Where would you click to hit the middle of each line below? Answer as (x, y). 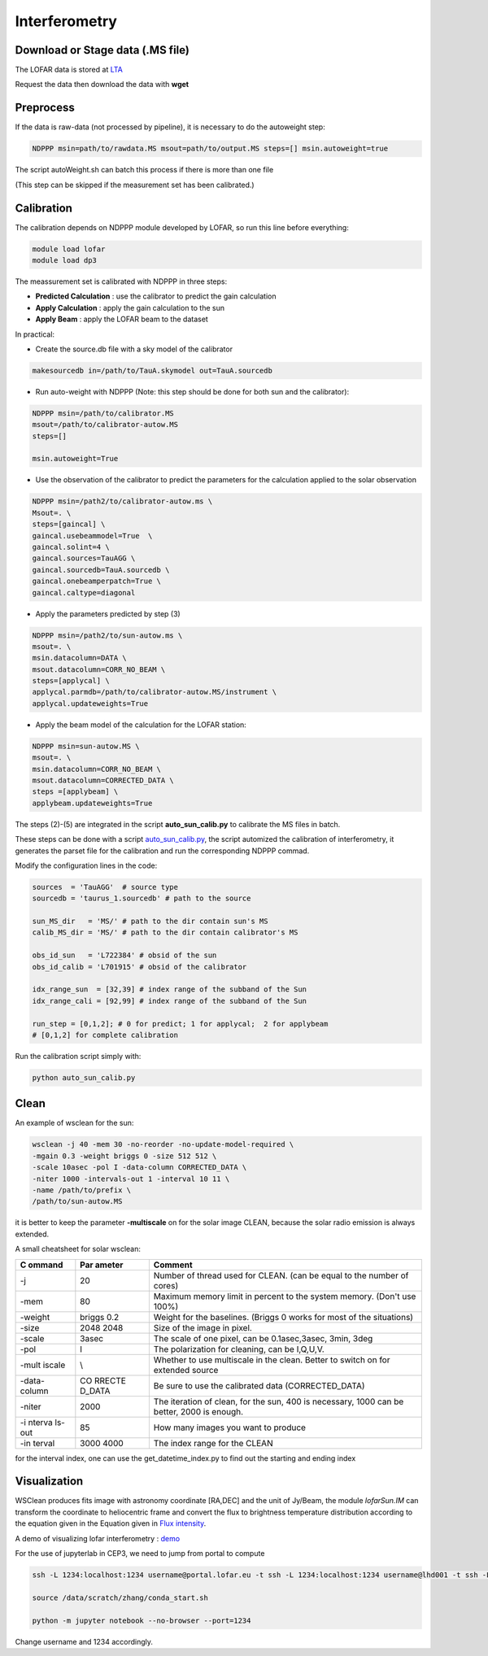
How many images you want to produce (230, 1427)
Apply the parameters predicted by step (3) (108, 613)
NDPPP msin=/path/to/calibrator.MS (103, 413)
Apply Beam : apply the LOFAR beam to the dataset (122, 319)
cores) (166, 1285)
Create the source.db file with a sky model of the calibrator (134, 349)
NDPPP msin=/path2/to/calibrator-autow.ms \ (122, 501)
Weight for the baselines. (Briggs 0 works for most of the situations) (283, 1317)
